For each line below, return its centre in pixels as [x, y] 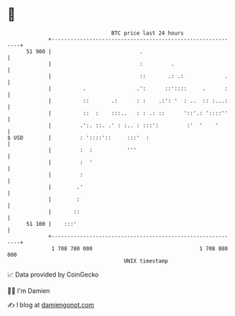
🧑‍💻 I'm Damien [29, 291]
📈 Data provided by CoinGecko [53, 274]
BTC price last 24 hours [148, 33]
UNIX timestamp [146, 261]
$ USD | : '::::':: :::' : [78, 138]
